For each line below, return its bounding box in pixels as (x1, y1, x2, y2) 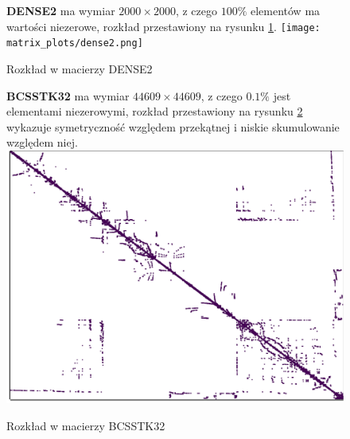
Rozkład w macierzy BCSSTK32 (6, 417, 165, 433)
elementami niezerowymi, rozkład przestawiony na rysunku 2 (6, 103, 303, 120)
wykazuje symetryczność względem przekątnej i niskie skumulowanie (6, 118, 340, 135)
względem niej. (6, 134, 78, 151)
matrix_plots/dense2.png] (6, 37, 143, 49)
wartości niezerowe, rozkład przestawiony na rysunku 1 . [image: (6, 18, 321, 34)
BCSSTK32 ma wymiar (6, 87, 130, 104)
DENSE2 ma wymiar (6, 2, 115, 18)
